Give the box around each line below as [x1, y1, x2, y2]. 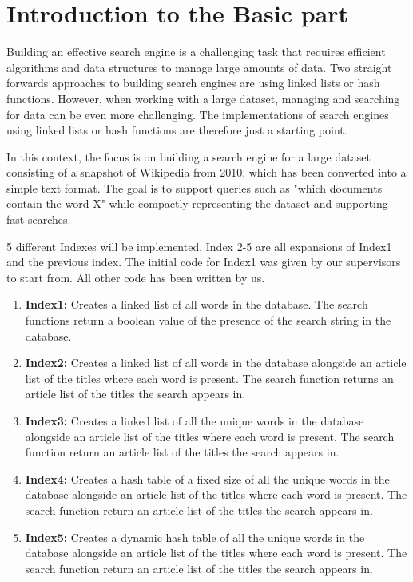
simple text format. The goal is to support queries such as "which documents [6, 179, 383, 196]
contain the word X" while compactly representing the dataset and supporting [6, 195, 388, 212]
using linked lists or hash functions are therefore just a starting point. [6, 122, 347, 138]
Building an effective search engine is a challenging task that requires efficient [6, 43, 386, 60]
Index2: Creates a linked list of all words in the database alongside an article [25, 354, 407, 371]
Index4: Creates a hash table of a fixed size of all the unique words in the [25, 470, 390, 487]
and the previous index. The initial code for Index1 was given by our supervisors [6, 253, 401, 270]
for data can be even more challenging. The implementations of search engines [6, 106, 389, 122]
